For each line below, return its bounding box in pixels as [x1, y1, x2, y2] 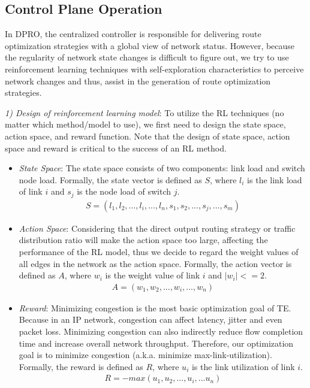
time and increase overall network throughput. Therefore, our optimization [19, 337, 294, 349]
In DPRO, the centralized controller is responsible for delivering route [5, 28, 261, 40]
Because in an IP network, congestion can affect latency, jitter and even [19, 313, 282, 326]
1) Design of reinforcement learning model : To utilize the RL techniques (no [5, 106, 284, 119]
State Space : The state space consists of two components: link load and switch [19, 162, 305, 174]
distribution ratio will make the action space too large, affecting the [19, 234, 268, 246]
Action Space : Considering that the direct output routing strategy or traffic [19, 222, 296, 234]
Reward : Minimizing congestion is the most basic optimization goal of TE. [19, 301, 291, 314]
